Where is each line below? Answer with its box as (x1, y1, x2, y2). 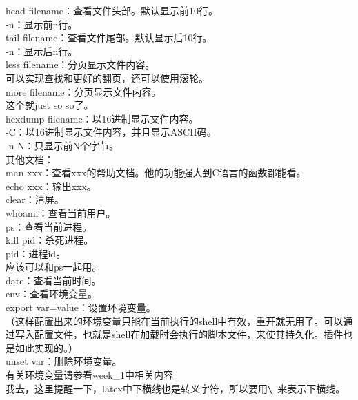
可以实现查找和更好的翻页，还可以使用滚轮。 (6, 70, 208, 85)
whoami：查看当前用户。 (6, 205, 116, 220)
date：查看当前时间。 (6, 273, 101, 287)
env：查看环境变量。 (6, 286, 97, 301)
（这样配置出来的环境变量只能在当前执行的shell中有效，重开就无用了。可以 (6, 313, 344, 328)
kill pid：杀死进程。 (6, 233, 94, 247)
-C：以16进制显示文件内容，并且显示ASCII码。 (6, 125, 217, 139)
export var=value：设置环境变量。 (6, 300, 156, 315)
